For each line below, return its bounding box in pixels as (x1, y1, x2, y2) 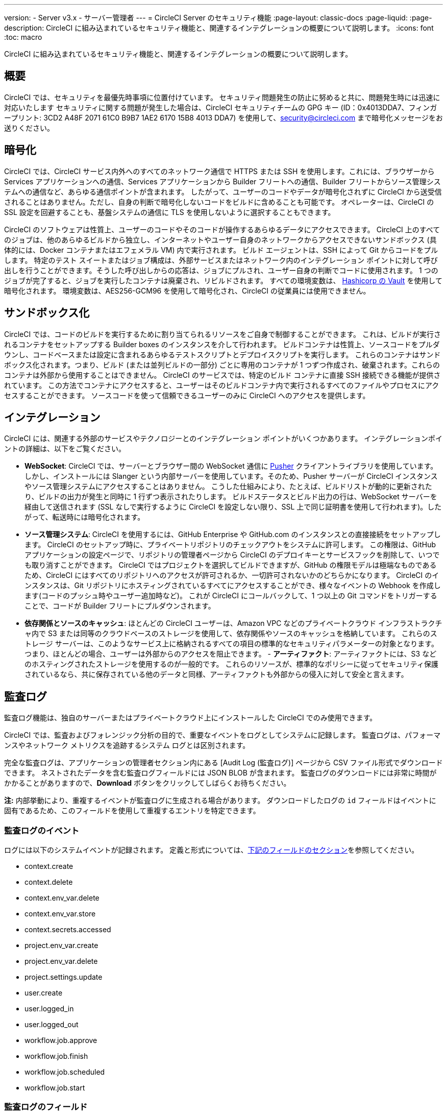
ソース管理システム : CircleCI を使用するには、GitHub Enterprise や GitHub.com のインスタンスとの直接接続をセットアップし (24, 530, 441, 539)
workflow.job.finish (24, 1051, 88, 1060)
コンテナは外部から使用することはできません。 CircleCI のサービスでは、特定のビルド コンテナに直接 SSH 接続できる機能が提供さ (4, 370, 441, 379)
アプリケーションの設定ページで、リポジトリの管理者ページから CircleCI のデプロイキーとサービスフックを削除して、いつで (24, 550, 440, 560)
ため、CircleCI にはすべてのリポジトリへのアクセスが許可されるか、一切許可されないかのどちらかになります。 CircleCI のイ (24, 571, 439, 580)
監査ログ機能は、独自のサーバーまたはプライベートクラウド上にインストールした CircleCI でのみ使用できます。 (4, 713, 377, 722)
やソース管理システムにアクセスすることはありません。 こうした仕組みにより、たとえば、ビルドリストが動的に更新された (24, 482, 432, 491)
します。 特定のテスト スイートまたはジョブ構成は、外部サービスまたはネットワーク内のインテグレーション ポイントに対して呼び (4, 255, 438, 264)
